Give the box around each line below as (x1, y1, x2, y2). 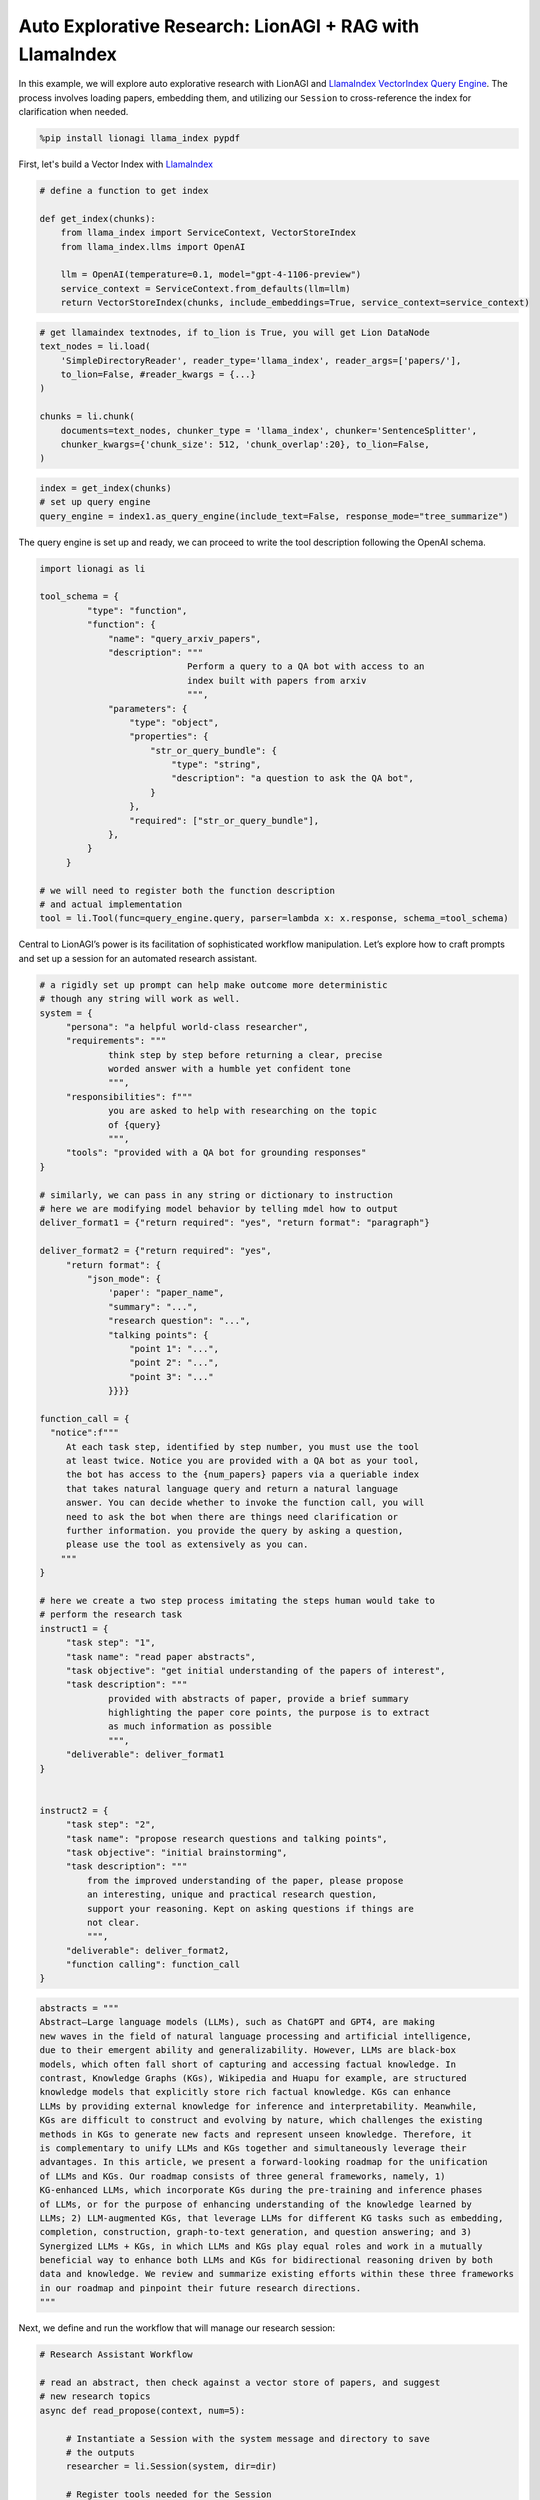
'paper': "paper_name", (108, 1287, 225, 1299)
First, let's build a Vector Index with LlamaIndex (18, 158, 214, 170)
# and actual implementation (39, 899, 183, 910)
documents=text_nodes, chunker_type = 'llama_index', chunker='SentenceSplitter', (60, 425, 478, 436)
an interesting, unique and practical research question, (86, 1889, 378, 1900)
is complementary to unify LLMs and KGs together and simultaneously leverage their (39, 2142, 467, 2154)
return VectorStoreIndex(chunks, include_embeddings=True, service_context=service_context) (60, 297, 530, 309)
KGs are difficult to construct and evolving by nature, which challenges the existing (39, 2115, 483, 2126)
